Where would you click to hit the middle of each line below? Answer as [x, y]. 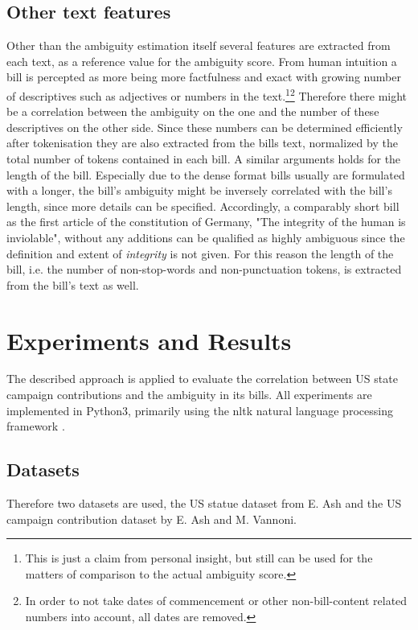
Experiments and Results [149, 340]
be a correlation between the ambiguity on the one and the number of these [193, 111]
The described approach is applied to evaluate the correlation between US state [202, 379]
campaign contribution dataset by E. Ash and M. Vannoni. [152, 519]
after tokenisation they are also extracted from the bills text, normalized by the [202, 143]
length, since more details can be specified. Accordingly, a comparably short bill [203, 206]
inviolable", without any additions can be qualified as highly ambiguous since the [206, 237]
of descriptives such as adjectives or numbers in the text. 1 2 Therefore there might [207, 94]
